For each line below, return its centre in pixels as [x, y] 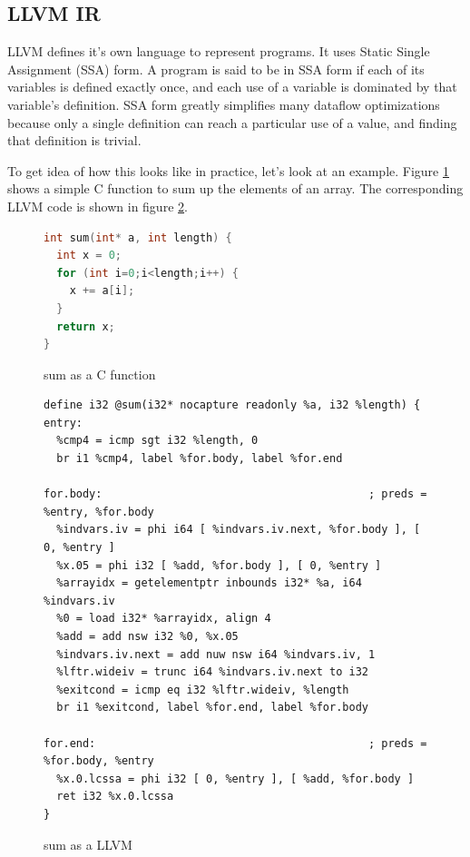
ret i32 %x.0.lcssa [115, 797]
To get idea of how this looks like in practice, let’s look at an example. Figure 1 [228, 170]
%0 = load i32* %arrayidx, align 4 [164, 619]
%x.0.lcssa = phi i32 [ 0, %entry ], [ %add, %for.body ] [235, 778]
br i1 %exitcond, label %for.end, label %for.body [212, 708]
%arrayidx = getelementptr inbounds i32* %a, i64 [209, 583]
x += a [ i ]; [102, 291]
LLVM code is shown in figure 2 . [98, 206]
